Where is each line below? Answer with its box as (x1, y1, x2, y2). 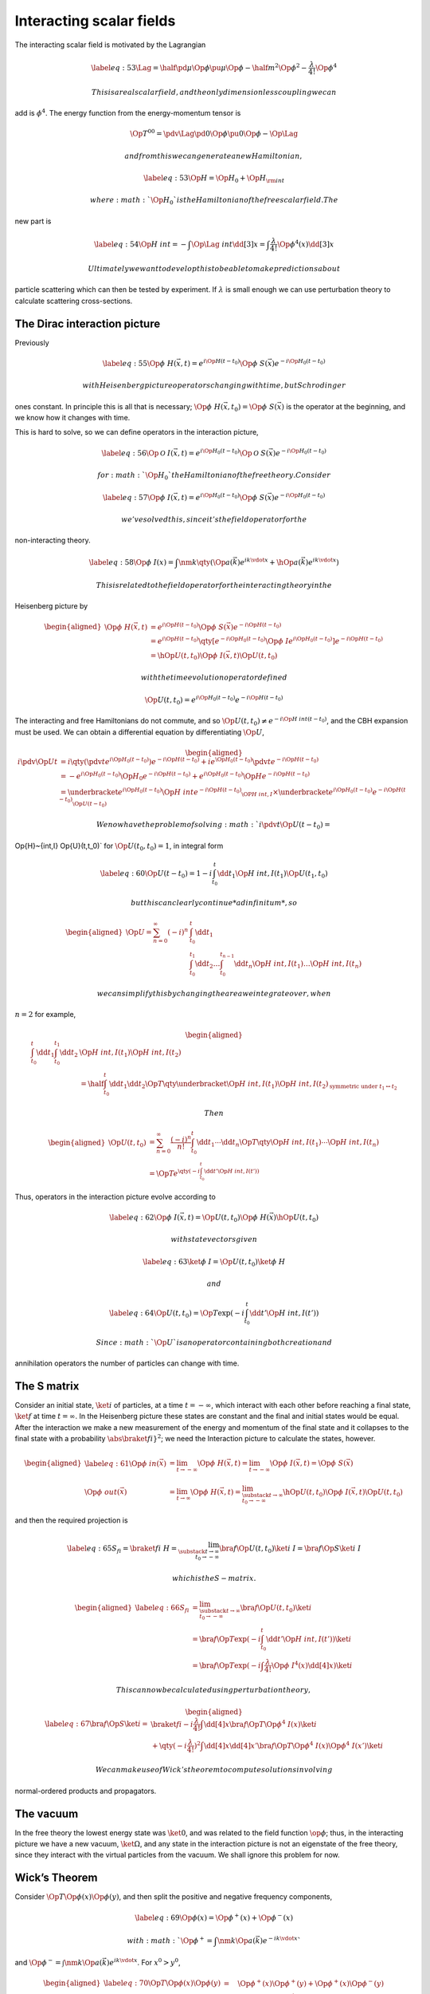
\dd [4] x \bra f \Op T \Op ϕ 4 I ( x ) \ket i (203, 1718, 318, 1728)
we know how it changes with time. (14, 413, 131, 423)
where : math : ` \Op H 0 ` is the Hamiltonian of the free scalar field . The (89, 195, 338, 207)
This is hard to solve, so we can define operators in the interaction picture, (14, 428, 259, 437)
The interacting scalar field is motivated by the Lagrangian (14, 40, 206, 49)
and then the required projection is (14, 1515, 128, 1525)
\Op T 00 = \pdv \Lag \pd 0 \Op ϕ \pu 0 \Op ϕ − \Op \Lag (130, 128, 299, 139)
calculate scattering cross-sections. (14, 296, 133, 305)
